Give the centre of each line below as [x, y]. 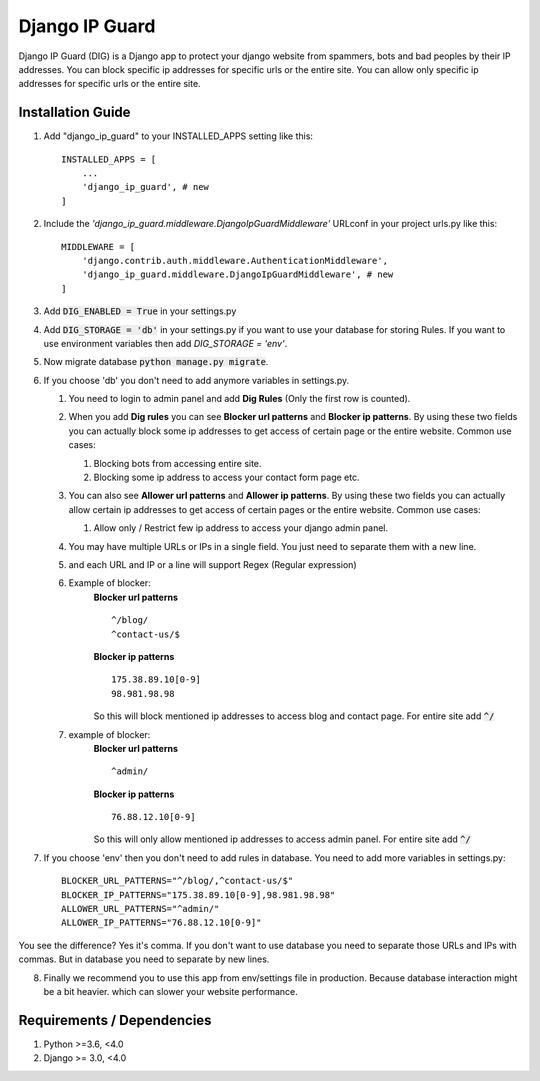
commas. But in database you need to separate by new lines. [144, 959]
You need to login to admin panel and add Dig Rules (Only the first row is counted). [239, 399]
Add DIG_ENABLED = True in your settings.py [140, 311]
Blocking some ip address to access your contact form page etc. [226, 477]
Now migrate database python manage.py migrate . [156, 362]
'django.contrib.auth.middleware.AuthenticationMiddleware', [235, 260]
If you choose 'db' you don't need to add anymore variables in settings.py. [196, 380]
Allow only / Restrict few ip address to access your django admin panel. [241, 528]
